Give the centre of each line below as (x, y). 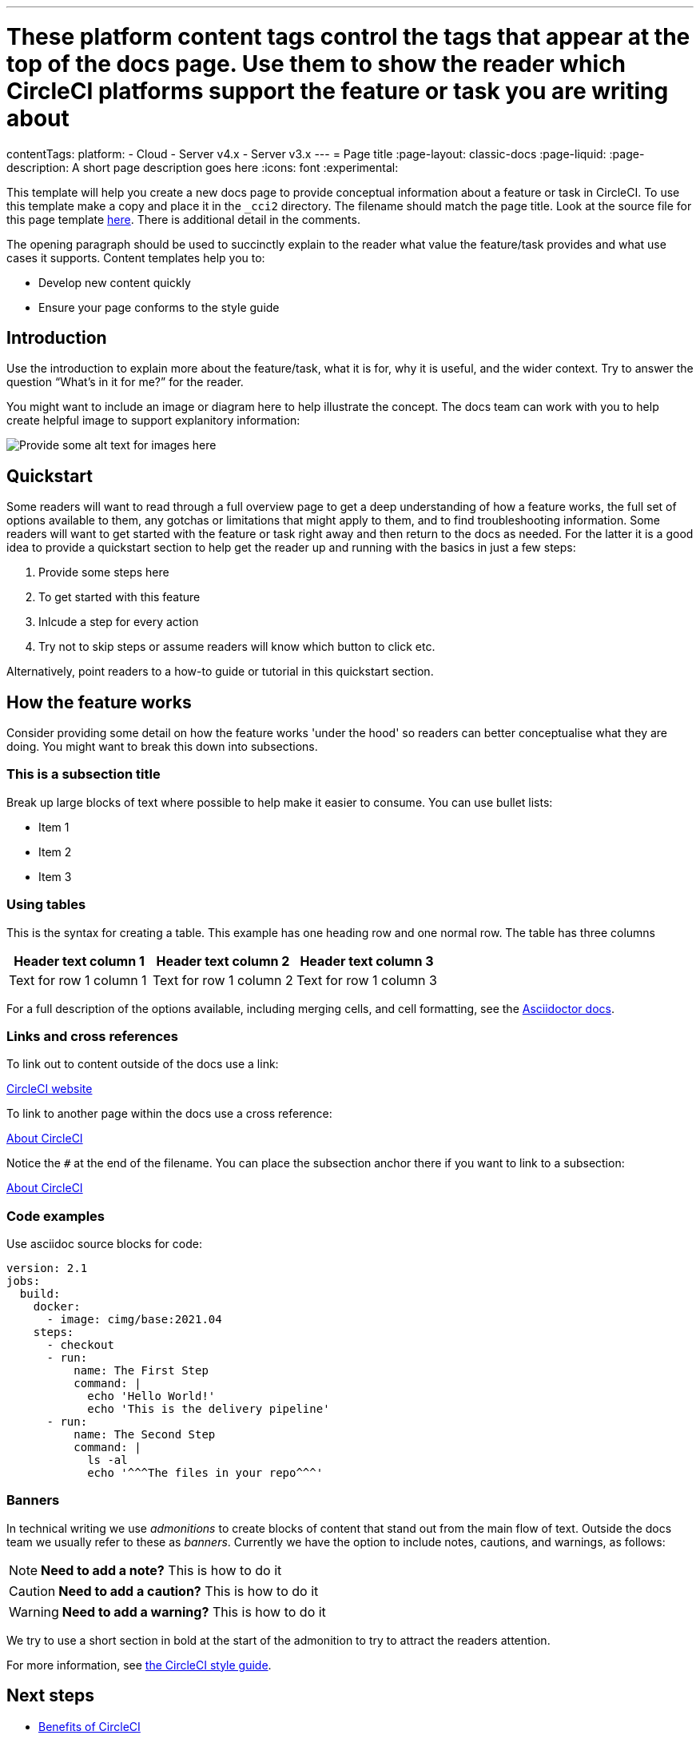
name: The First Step (141, 1371)
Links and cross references (93, 1036)
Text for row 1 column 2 (223, 980)
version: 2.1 (47, 1268)
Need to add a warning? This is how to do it (194, 1611)
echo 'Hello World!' (151, 1396)
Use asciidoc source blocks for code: (104, 1244)
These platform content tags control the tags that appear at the (348, 36)
